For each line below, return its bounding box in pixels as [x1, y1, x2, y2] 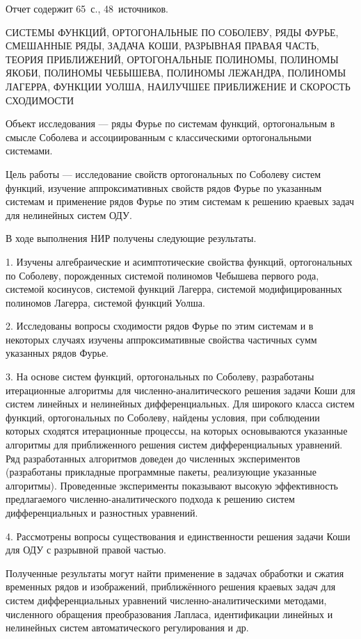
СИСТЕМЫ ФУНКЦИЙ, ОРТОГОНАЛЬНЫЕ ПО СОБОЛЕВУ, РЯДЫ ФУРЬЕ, [6, 24, 339, 39]
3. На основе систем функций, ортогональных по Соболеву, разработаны [6, 369, 314, 384]
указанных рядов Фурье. [6, 346, 109, 360]
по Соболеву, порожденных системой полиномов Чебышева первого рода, [6, 268, 319, 282]
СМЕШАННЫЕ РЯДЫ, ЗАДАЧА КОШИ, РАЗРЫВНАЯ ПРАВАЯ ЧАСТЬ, [6, 38, 319, 53]
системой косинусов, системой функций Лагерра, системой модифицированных [6, 282, 342, 296]
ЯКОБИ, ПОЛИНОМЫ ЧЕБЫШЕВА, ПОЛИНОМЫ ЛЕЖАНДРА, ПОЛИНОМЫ [6, 65, 346, 80]
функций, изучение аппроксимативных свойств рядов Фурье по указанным [6, 180, 322, 195]
